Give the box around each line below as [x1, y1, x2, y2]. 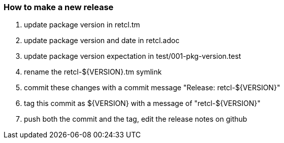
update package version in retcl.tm [24, 20, 140, 29]
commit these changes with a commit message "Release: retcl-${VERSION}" [24, 83, 280, 92]
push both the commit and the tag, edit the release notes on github [24, 115, 247, 124]
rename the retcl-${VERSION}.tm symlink [24, 67, 162, 77]
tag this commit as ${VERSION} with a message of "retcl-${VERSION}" [24, 99, 261, 108]
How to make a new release [4, 2, 114, 12]
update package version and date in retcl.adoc [24, 36, 180, 45]
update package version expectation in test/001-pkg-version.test [24, 52, 241, 61]
